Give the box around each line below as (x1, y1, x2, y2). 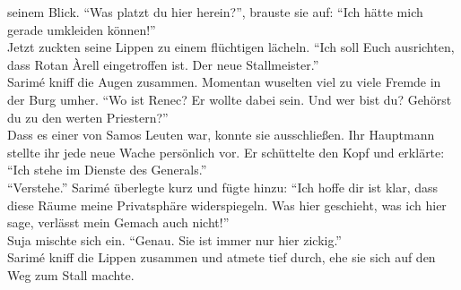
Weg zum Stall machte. (7, 265, 135, 284)
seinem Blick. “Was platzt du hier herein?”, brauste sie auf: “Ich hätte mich (7, 3, 423, 21)
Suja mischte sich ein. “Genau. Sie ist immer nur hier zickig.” (7, 230, 342, 249)
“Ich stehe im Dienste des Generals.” (7, 160, 207, 179)
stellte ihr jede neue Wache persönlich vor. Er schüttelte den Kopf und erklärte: (7, 142, 445, 161)
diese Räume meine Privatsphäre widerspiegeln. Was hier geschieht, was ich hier (7, 195, 447, 214)
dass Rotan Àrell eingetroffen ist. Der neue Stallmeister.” (7, 55, 319, 73)
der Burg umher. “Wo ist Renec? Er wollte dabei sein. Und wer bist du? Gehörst (7, 90, 452, 108)
